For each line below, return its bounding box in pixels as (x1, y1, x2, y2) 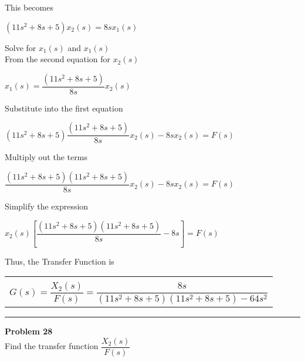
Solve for (5, 41, 36, 53)
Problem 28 (5, 325, 53, 337)
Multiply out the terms (5, 151, 87, 163)
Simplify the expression (5, 200, 89, 212)
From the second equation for (5, 53, 111, 65)
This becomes (5, 1, 53, 13)
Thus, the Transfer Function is (5, 255, 114, 267)
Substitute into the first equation (5, 102, 123, 114)
